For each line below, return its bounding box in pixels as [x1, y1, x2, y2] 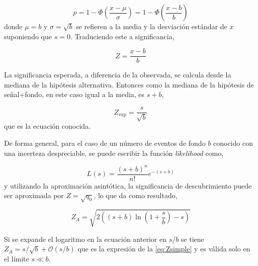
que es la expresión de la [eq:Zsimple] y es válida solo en [77, 243, 250, 254]
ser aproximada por [4, 190, 64, 201]
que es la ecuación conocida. [4, 121, 91, 131]
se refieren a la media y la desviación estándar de [76, 21, 227, 31]
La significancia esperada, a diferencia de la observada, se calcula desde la [4, 69, 231, 80]
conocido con [213, 138, 253, 148]
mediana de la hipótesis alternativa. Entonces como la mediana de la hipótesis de [4, 79, 254, 90]
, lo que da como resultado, [94, 190, 178, 201]
